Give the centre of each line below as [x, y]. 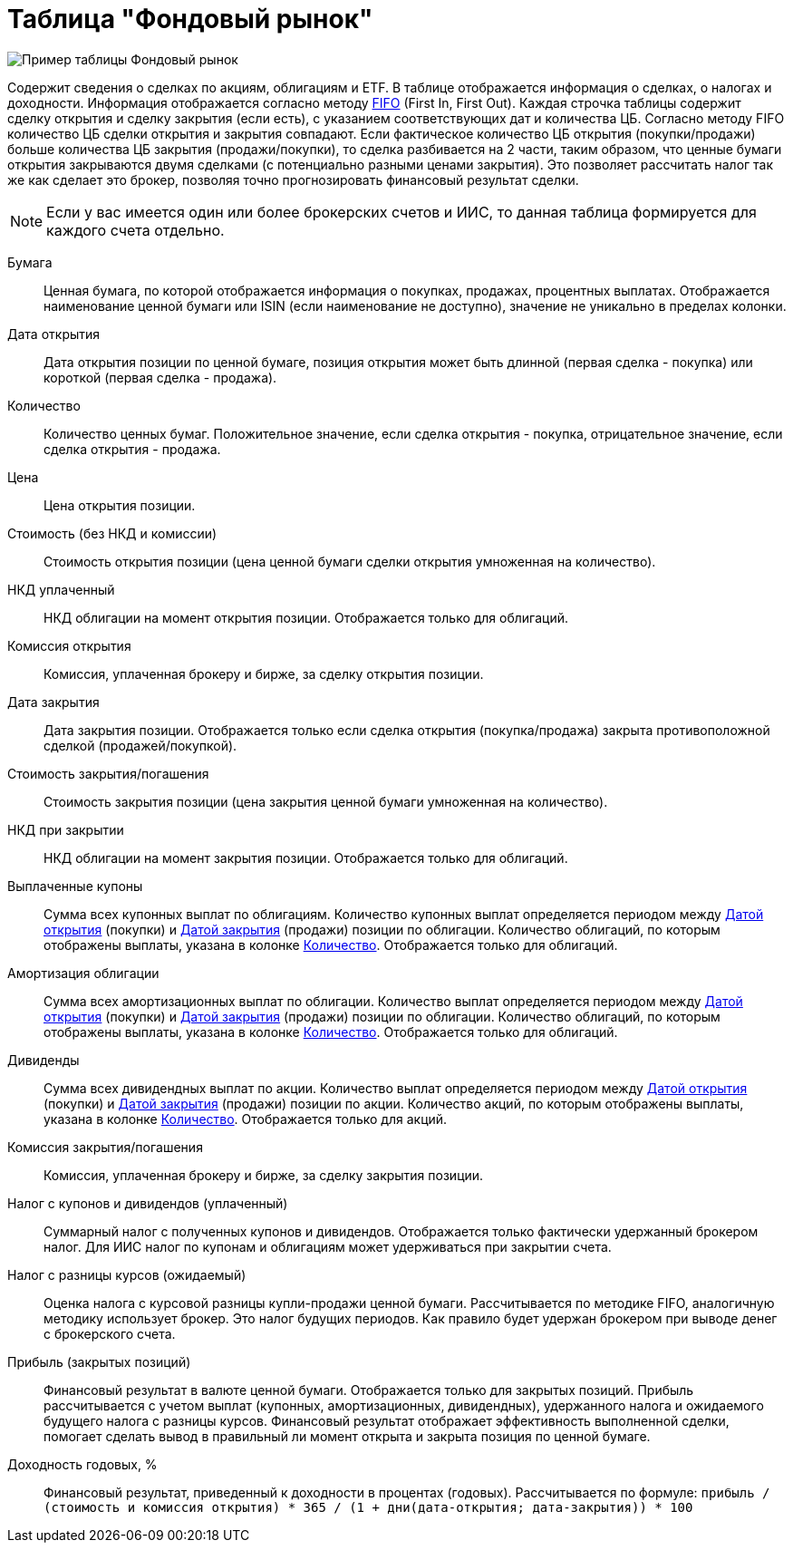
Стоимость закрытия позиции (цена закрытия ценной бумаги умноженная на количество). [326, 801]
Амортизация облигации [83, 973]
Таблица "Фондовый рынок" [190, 19]
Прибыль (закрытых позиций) [99, 1361]
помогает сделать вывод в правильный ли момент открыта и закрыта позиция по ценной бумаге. [347, 1436]
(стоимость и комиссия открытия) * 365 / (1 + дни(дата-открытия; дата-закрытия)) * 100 [368, 1507]
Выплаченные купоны [75, 886]
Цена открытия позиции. [120, 505]
